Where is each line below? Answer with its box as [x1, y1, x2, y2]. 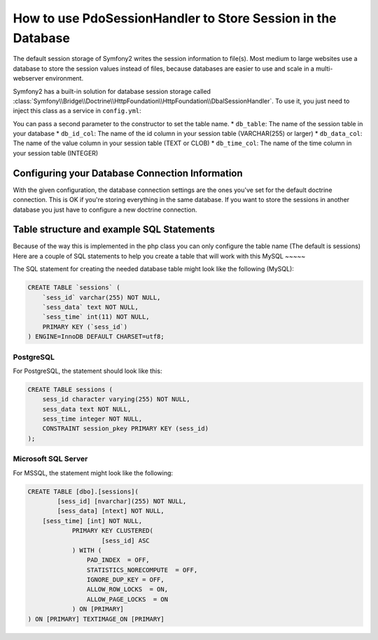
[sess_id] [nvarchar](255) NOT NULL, [57, 497, 187, 505]
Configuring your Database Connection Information [13, 167, 243, 179]
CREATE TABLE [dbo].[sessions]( [27, 487, 139, 496]
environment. [45, 74, 84, 83]
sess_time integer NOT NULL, [42, 415, 143, 423]
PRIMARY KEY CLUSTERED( [71, 526, 154, 535]
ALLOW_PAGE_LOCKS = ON [86, 595, 168, 603]
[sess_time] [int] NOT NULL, [42, 517, 143, 525]
